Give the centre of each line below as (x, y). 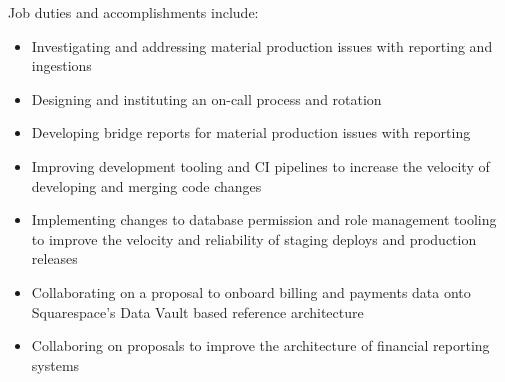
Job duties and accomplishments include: (133, 12)
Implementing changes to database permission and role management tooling (264, 219)
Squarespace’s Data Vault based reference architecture (197, 311)
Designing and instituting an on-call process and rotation (206, 98)
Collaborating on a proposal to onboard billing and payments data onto (251, 291)
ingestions (61, 65)
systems (55, 364)
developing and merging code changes (146, 185)
